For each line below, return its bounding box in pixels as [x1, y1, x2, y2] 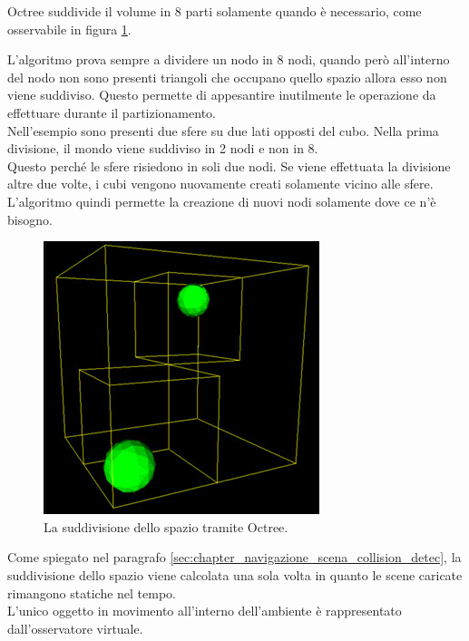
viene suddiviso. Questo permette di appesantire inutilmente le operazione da [7, 85, 436, 104]
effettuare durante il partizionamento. [7, 102, 216, 121]
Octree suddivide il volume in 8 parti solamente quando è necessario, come [7, 2, 422, 20]
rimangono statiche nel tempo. [7, 583, 177, 602]
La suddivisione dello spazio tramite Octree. [44, 517, 288, 536]
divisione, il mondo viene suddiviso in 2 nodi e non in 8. [7, 139, 318, 158]
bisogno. [7, 209, 53, 228]
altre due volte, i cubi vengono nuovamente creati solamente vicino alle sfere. [7, 174, 434, 193]
